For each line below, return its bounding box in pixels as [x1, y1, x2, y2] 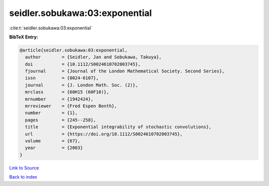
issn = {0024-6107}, [25, 75, 99, 81]
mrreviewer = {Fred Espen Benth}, [25, 103, 117, 109]
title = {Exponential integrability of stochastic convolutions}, [25, 124, 212, 130]
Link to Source [9, 165, 39, 171]
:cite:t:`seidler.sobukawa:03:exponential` [9, 25, 93, 31]
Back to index [9, 174, 37, 180]
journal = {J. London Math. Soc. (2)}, [25, 82, 138, 88]
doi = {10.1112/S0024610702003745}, [25, 61, 141, 67]
